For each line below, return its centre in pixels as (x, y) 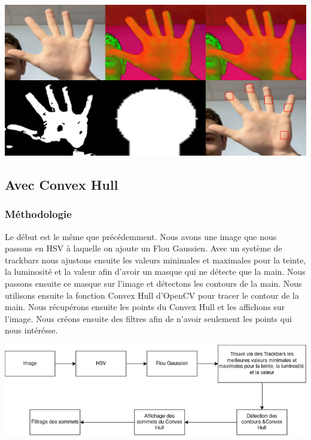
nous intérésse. (31, 330)
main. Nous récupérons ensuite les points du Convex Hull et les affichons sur (145, 307)
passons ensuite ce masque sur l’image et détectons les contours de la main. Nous (153, 283)
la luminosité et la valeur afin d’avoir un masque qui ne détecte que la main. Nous (155, 271)
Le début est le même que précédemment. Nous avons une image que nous (141, 236)
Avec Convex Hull (62, 184)
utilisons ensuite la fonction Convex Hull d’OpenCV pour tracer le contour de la (152, 295)
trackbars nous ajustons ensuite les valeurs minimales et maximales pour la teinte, (155, 260)
